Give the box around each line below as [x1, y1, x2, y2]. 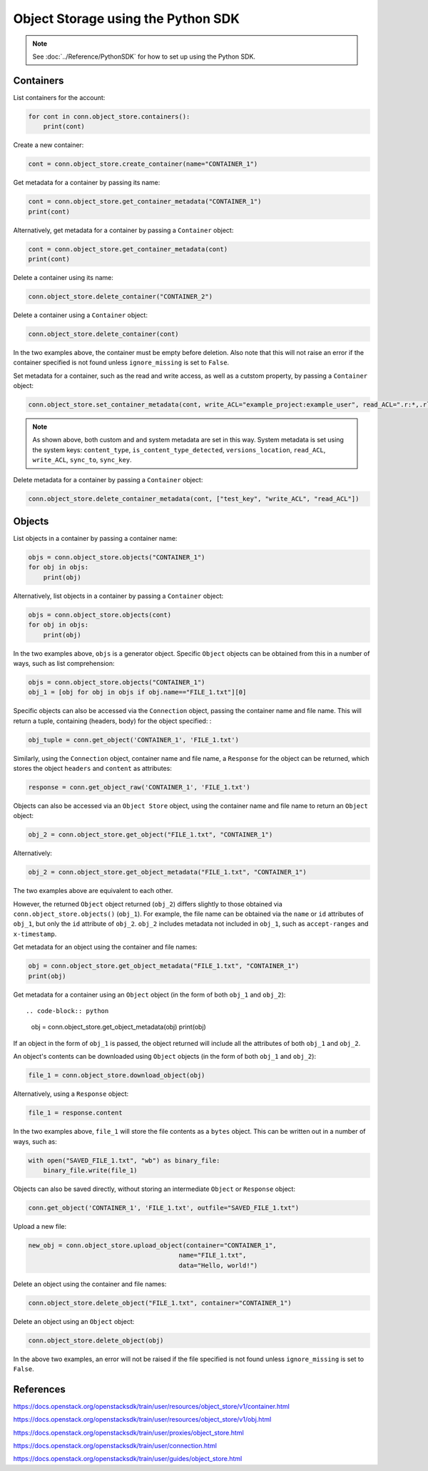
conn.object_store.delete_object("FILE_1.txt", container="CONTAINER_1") [28, 1299, 292, 1307]
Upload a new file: [13, 1222, 67, 1230]
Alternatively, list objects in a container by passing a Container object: [13, 592, 224, 600]
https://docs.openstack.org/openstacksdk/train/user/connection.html [13, 1442, 218, 1450]
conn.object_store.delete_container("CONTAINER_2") [28, 292, 213, 300]
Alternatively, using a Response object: [13, 1089, 129, 1098]
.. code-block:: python [26, 1007, 109, 1015]
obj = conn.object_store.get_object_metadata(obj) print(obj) [31, 1022, 206, 1032]
